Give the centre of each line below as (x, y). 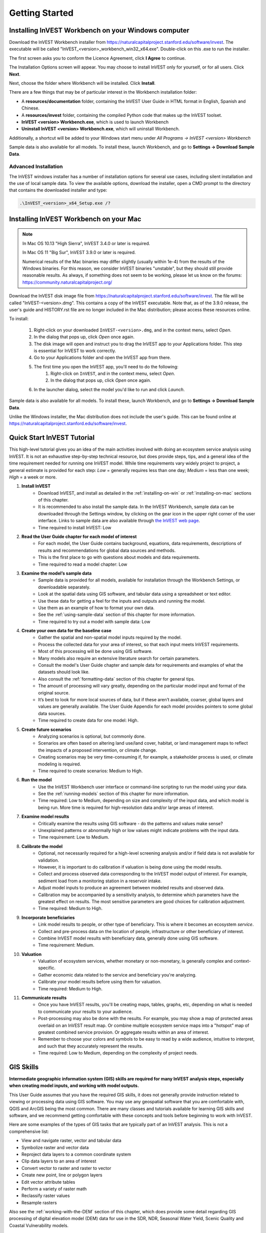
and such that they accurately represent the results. (91, 1046)
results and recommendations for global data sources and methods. (107, 550)
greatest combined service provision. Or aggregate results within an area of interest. (124, 1032)
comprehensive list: (29, 1131)
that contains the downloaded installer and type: (58, 190)
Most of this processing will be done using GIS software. (95, 652)
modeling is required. (60, 764)
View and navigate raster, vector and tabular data (71, 1141)
